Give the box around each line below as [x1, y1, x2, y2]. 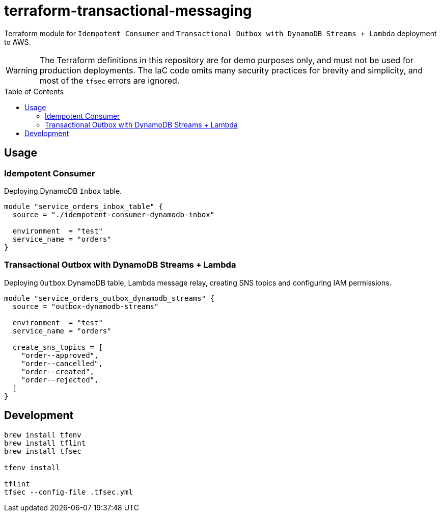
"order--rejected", [21, 375, 99, 384]
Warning [6, 65, 38, 75]
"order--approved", [21, 351, 99, 359]
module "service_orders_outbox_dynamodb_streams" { [4, 294, 215, 302]
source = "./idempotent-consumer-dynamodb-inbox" [12, 210, 215, 219]
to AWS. [4, 37, 31, 46]
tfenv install [4, 463, 60, 472]
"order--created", [21, 367, 95, 376]
